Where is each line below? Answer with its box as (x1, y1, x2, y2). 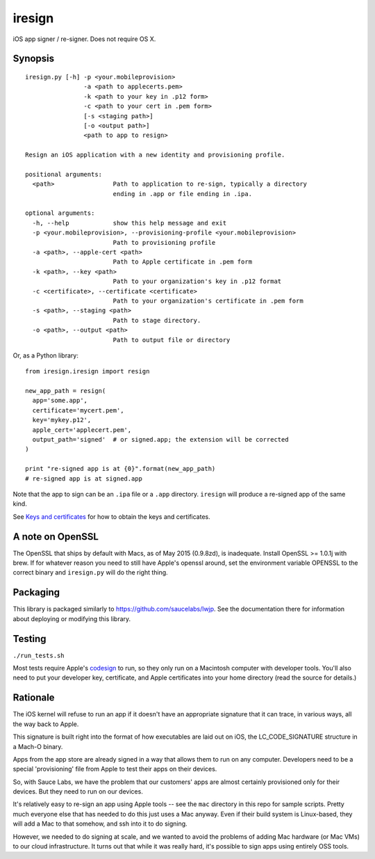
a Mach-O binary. (12, 742, 63, 750)
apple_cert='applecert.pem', (32, 426, 132, 434)
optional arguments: (25, 209, 95, 217)
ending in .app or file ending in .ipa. (112, 190, 253, 198)
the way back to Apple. (12, 720, 79, 728)
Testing (12, 633, 47, 645)
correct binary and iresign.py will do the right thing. (12, 568, 168, 577)
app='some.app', (32, 396, 88, 405)
